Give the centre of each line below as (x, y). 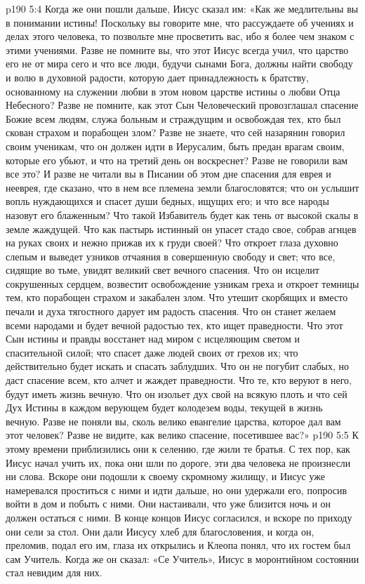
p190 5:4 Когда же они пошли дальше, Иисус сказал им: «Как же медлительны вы (182, 8)
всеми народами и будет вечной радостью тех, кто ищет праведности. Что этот (174, 325)
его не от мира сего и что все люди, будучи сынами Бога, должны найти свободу (179, 64)
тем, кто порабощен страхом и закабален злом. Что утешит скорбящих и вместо (177, 297)
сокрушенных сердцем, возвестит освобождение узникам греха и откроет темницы (182, 283)
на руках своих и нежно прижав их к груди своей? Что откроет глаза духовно (172, 243)
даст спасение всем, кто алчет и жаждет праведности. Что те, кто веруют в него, (179, 380)
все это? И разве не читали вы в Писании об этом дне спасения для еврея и (168, 174)
